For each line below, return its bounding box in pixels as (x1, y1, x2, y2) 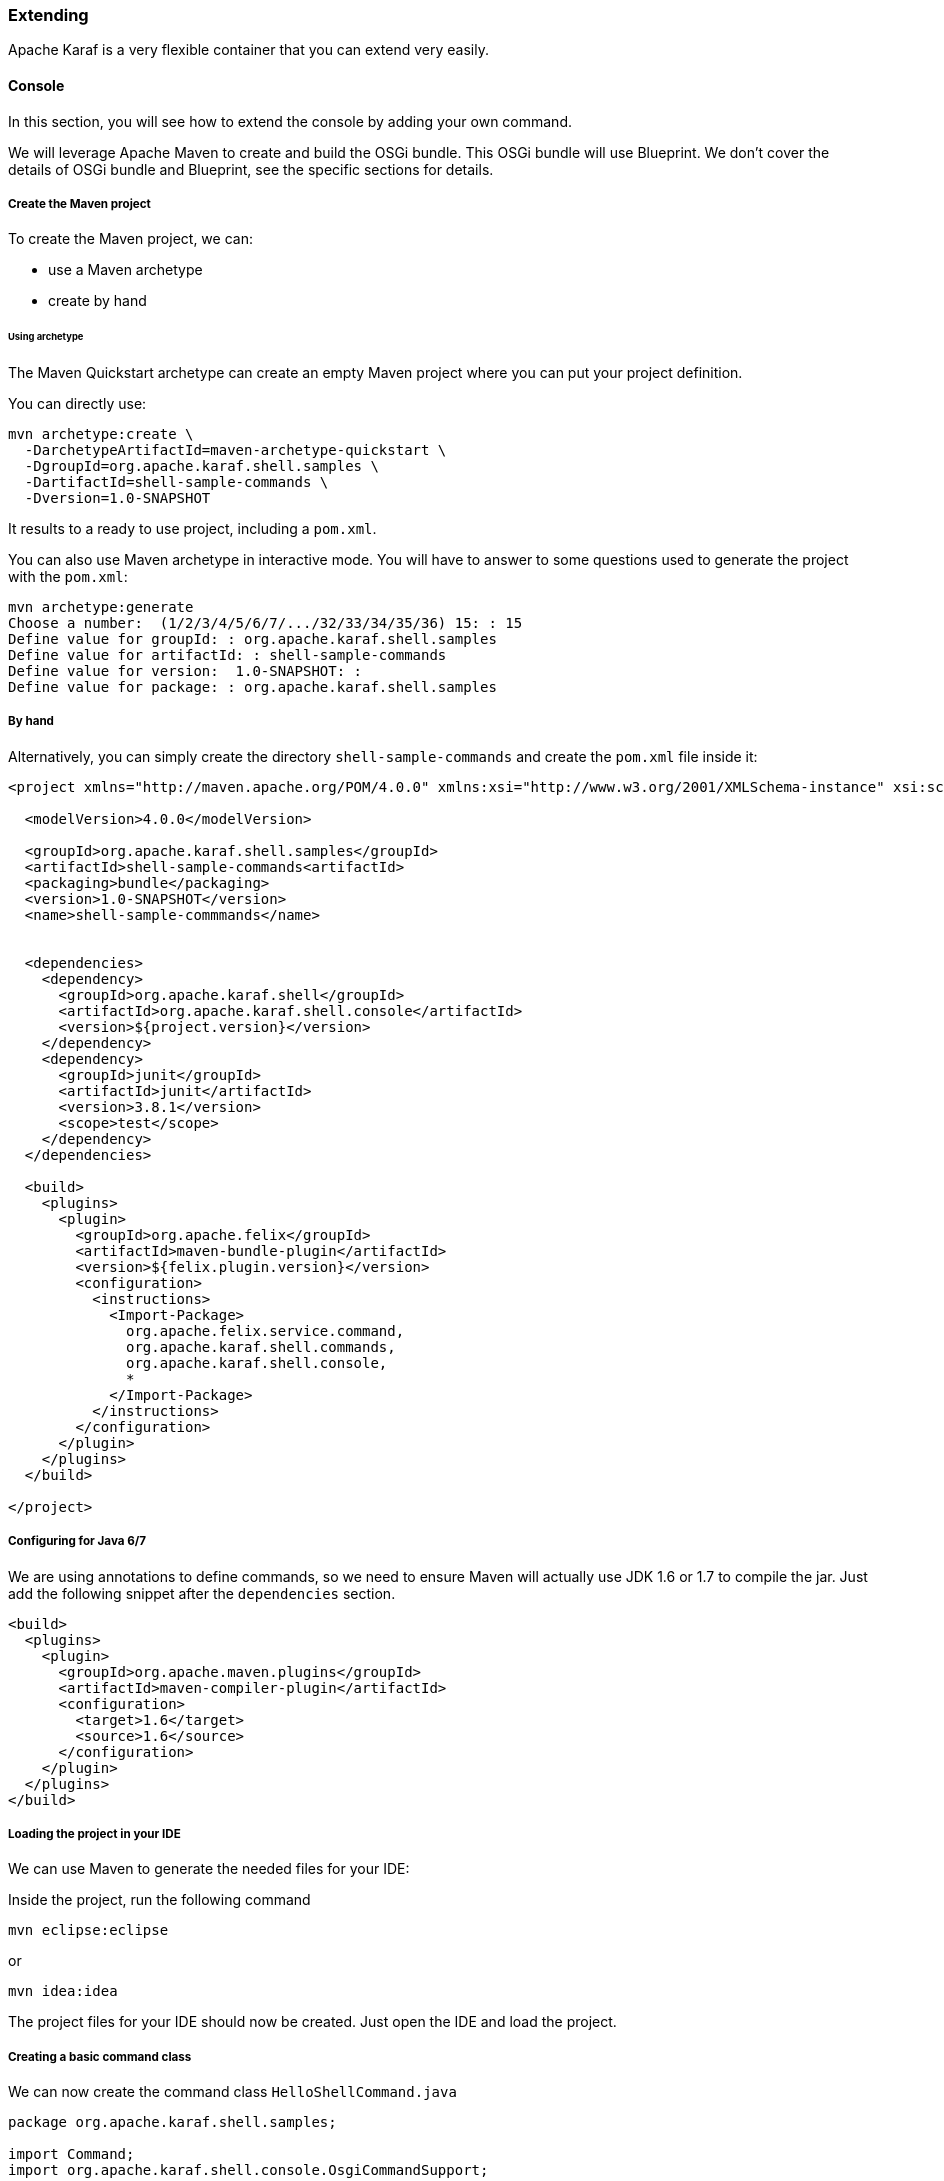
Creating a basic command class (8, 2049, 192, 2064)
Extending (8, 5, 89, 25)
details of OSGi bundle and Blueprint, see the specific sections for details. (8, 160, 494, 178)
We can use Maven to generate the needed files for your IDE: (8, 1860, 410, 1878)
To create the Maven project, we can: (8, 230, 253, 248)
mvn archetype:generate (8, 599, 194, 616)
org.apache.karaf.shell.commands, (126, 1338, 396, 1355)
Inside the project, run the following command (8, 1891, 311, 1909)
